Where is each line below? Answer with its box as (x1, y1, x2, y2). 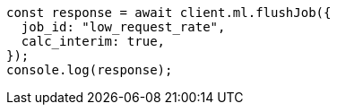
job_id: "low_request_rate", (21, 20, 226, 34)
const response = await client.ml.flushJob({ (6, 5, 332, 20)
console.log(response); (6, 63, 173, 77)
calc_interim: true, (21, 34, 166, 48)
